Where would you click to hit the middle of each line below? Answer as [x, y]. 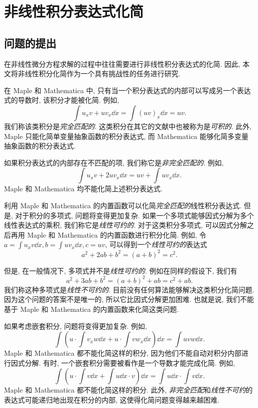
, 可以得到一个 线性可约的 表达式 [156, 244]
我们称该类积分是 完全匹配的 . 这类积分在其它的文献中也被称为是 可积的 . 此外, [128, 126]
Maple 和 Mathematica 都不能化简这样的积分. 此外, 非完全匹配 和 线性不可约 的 [129, 390]
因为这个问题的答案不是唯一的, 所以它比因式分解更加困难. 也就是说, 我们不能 [129, 299]
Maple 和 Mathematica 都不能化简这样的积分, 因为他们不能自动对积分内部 [123, 353]
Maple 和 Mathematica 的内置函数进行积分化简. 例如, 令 [117, 234]
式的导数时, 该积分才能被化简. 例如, [62, 100]
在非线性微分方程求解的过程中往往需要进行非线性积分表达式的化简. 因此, [122, 64]
